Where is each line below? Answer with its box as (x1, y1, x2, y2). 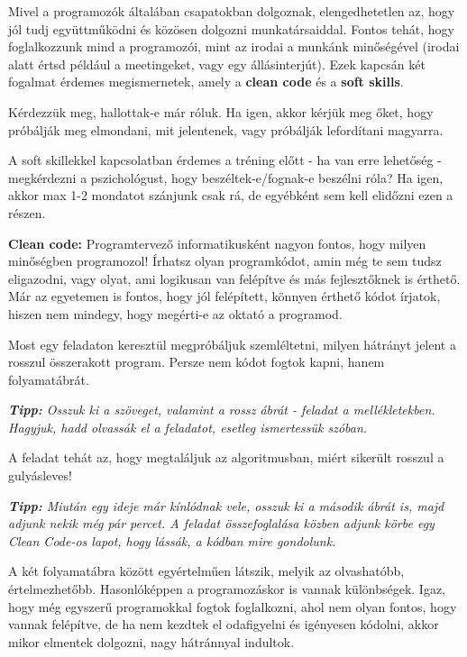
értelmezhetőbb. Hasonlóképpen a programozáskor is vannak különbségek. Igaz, (8, 579, 446, 598)
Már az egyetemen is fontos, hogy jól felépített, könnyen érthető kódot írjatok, (8, 287, 441, 306)
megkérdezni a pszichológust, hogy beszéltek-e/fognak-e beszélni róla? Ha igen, (8, 168, 444, 187)
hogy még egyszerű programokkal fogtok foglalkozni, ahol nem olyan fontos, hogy (8, 597, 457, 616)
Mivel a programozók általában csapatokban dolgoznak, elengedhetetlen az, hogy (8, 2, 455, 20)
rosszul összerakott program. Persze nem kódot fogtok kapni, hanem (8, 352, 385, 371)
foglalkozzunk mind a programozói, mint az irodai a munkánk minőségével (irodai (8, 37, 460, 56)
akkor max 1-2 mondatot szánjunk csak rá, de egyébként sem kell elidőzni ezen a (8, 186, 453, 205)
